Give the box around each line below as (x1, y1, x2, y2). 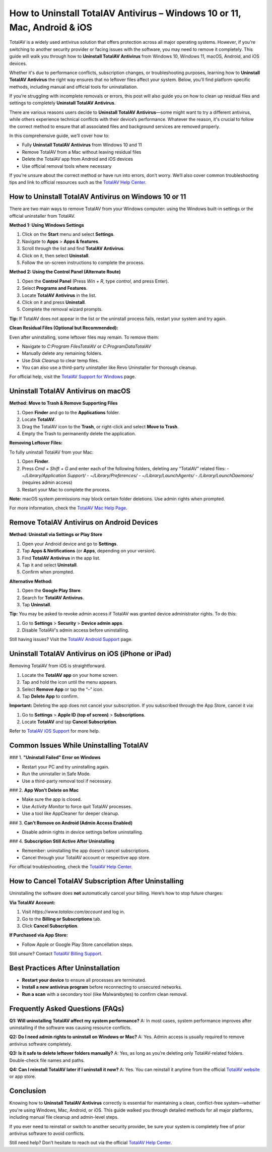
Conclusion (9, 1086, 46, 1096)
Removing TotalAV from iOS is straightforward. (9, 663, 106, 669)
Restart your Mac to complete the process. (22, 486, 111, 492)
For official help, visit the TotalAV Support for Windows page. (9, 373, 136, 380)
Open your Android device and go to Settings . (22, 541, 118, 547)
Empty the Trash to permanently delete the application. (22, 430, 136, 436)
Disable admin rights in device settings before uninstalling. (22, 829, 144, 835)
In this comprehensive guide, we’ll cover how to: (9, 133, 110, 139)
